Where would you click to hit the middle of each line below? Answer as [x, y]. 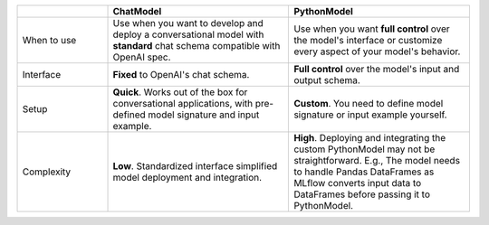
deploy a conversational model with [188, 34]
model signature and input [204, 115]
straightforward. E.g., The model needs [377, 160]
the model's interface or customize [368, 40]
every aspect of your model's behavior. [377, 52]
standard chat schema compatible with [197, 46]
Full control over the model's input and [377, 69]
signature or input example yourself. [370, 115]
